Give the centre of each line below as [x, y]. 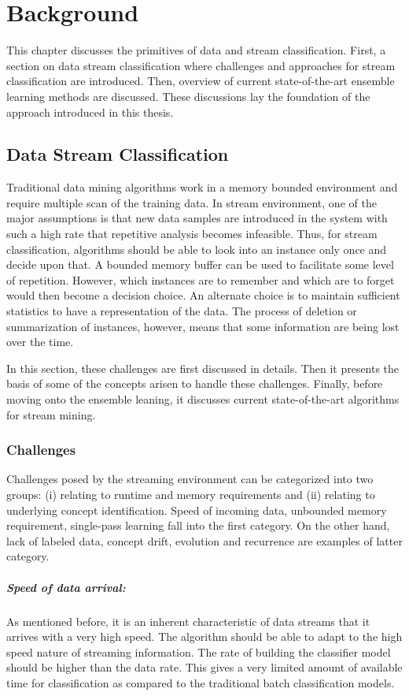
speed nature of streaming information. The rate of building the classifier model [199, 651]
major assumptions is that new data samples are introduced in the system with [197, 218]
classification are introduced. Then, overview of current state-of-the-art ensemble [201, 81]
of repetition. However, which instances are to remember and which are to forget [201, 279]
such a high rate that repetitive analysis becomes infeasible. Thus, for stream [192, 234]
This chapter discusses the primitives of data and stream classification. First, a [196, 50]
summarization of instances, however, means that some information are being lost [203, 326]
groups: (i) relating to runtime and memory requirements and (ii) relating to [191, 495]
